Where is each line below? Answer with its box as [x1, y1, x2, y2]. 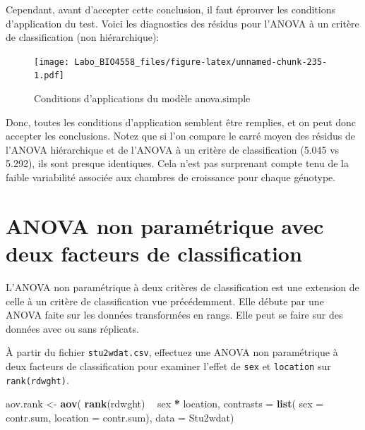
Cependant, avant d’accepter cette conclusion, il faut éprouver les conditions [6, 2, 336, 16]
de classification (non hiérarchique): [6, 30, 160, 44]
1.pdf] [34, 70, 64, 81]
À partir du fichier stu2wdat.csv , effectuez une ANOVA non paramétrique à [6, 345, 338, 360]
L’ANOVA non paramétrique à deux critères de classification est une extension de [6, 279, 359, 294]
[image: [34, 56, 70, 67]
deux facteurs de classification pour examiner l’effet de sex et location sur [6, 359, 331, 373]
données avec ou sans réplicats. [6, 321, 139, 336]
